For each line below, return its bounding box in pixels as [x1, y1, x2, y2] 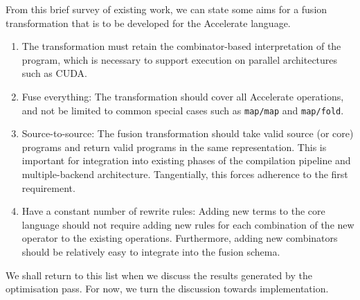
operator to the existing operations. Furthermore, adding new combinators [21, 231, 338, 245]
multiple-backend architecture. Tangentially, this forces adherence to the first [21, 167, 348, 181]
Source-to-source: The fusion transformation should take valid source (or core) [21, 126, 354, 141]
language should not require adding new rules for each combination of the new [21, 217, 354, 231]
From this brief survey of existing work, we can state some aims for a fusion [6, 2, 327, 16]
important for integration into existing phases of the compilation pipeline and [21, 153, 351, 168]
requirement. [21, 180, 75, 195]
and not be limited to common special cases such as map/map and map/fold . [21, 103, 344, 117]
